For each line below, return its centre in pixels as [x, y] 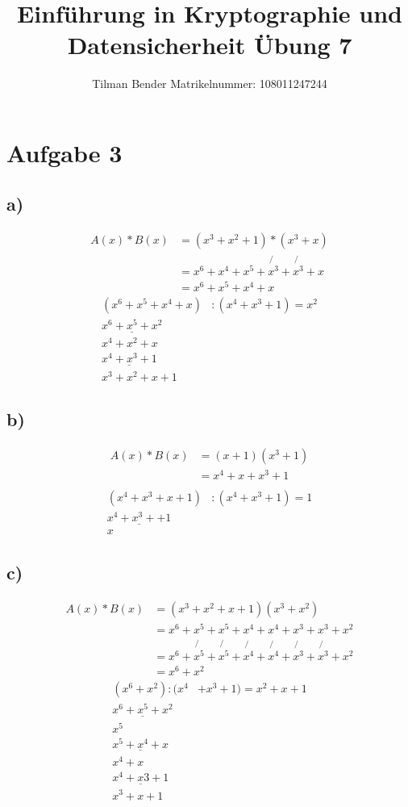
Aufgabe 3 [65, 152]
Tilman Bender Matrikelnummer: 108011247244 [210, 84]
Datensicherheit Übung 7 [210, 45]
